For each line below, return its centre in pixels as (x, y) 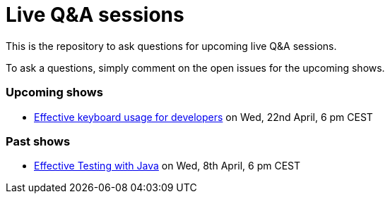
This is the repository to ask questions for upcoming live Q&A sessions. (171, 46)
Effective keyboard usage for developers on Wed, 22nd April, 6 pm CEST (203, 117)
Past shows (38, 141)
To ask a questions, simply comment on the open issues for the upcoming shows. (195, 68)
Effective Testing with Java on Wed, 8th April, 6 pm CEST (167, 166)
